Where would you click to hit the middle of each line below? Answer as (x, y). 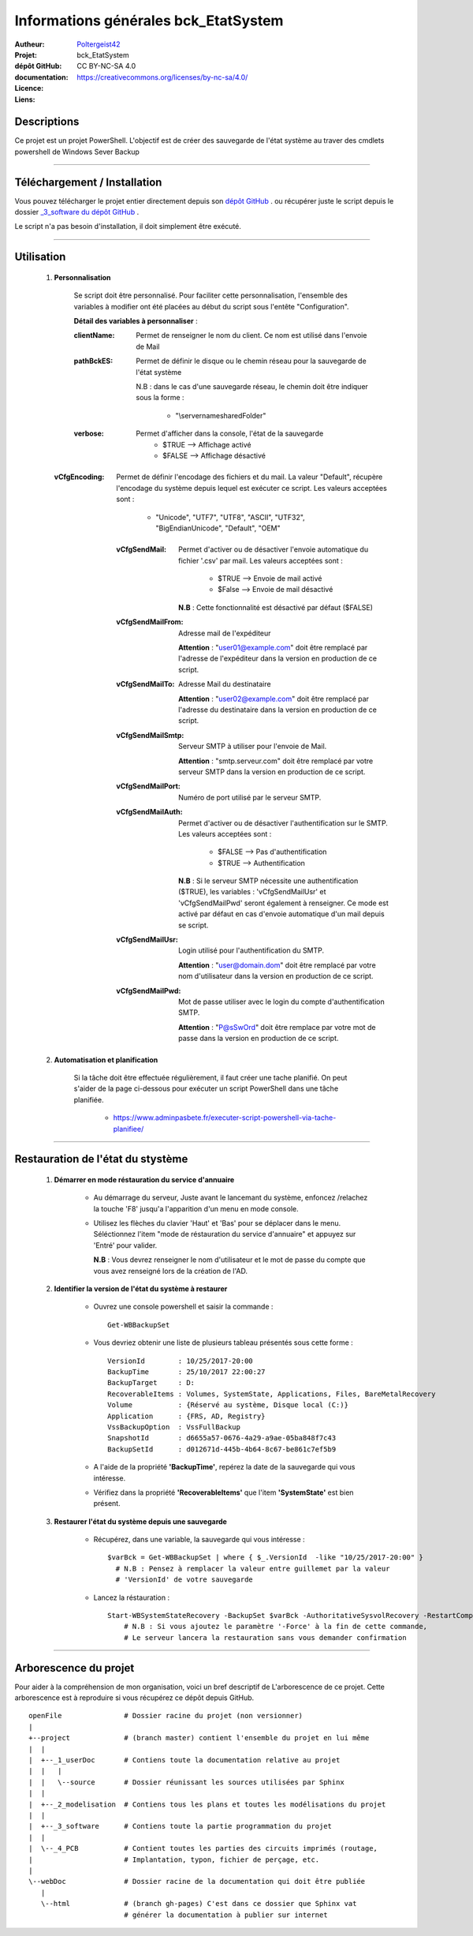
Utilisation (40, 257)
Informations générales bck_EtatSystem (149, 21)
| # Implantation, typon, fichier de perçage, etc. (174, 1859)
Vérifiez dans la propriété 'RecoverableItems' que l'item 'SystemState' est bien (223, 1492)
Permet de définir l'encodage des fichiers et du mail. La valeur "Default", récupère (250, 477)
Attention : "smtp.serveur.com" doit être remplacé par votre (276, 761)
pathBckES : (93, 361)
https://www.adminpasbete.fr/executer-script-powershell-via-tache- (225, 1118)
